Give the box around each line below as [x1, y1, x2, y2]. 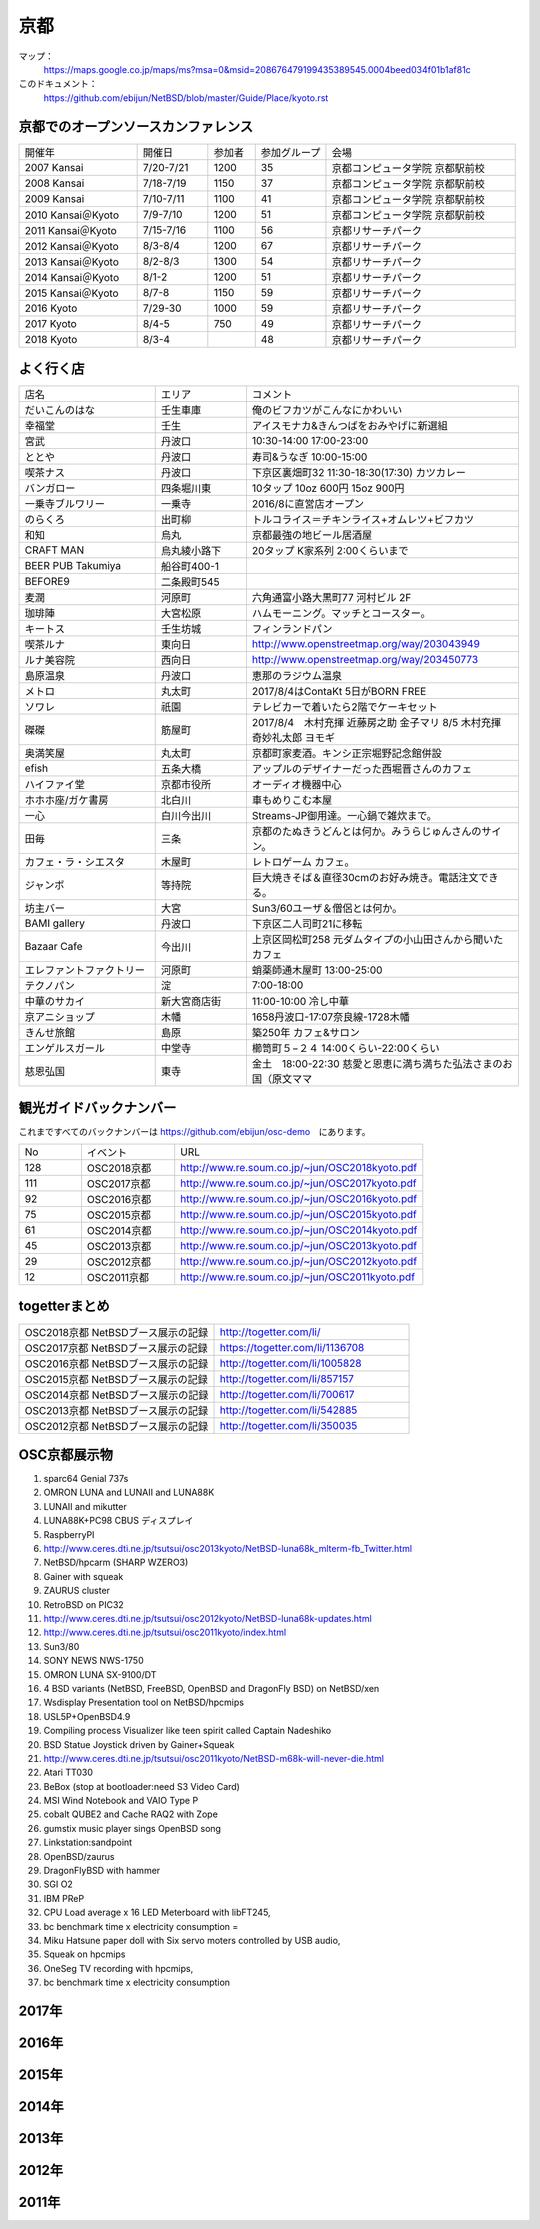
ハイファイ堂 [24, 778, 85, 792]
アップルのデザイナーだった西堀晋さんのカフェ [251, 762, 472, 776]
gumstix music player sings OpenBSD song [43, 1822, 222, 1834]
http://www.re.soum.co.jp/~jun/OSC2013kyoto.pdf [180, 1239, 418, 1253]
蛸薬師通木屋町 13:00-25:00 [251, 963, 383, 977]
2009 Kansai [24, 191, 85, 205]
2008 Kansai [24, 176, 85, 190]
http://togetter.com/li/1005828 [219, 1356, 362, 1370]
